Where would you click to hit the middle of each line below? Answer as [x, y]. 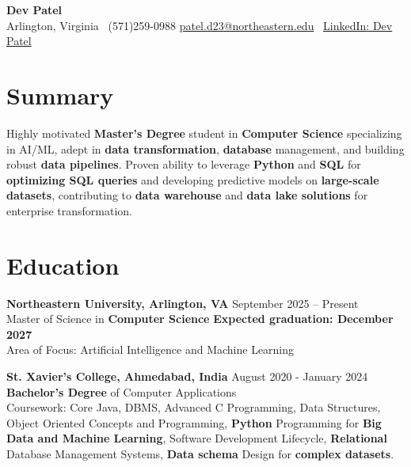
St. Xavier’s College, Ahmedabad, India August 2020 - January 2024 [187, 376]
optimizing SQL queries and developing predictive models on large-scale [193, 179]
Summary [60, 95]
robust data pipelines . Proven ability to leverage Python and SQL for [184, 164]
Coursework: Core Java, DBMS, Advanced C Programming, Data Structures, [194, 407]
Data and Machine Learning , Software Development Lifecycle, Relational [197, 438]
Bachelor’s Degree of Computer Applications [122, 391]
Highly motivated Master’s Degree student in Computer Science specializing [204, 133]
